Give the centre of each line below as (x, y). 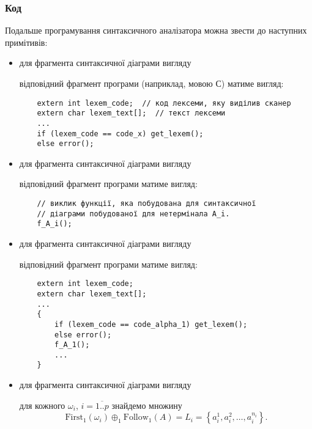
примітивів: (26, 42)
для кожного (42, 405)
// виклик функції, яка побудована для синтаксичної (147, 204)
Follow (136, 418)
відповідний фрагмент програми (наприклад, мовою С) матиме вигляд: (151, 83)
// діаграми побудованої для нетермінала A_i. (133, 214)
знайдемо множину (147, 405)
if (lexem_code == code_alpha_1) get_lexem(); (151, 324)
